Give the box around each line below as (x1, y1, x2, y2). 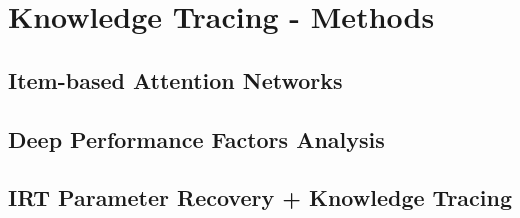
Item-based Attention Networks (8, 64, 343, 95)
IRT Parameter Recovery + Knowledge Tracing (8, 182, 512, 213)
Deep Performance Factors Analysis (8, 123, 385, 154)
